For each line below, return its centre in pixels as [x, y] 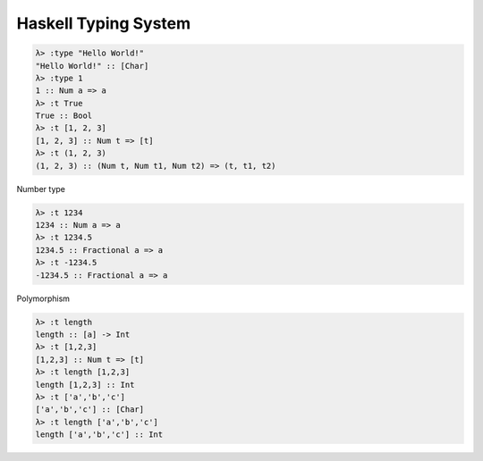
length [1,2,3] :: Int [85, 385]
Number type [41, 189]
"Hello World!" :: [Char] [92, 66]
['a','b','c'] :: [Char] [90, 410]
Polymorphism [43, 298]
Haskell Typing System [104, 23]
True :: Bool [64, 116]
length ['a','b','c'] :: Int [99, 435]
